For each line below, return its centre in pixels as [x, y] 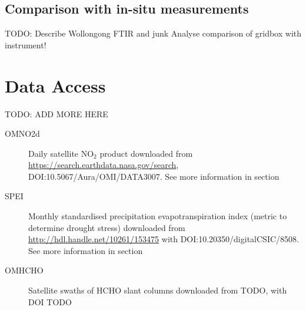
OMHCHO [24, 270]
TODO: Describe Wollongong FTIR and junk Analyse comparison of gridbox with [153, 33]
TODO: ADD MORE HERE [56, 113]
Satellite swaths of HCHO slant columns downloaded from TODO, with [158, 290]
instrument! [26, 44]
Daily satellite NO [61, 153]
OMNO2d [22, 133]
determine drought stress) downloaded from [107, 227]
